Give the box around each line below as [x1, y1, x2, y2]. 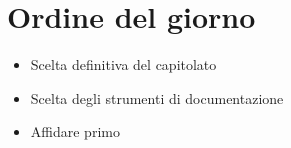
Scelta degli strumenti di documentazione [30, 87, 284, 108]
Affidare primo [30, 121, 120, 142]
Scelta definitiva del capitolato [30, 54, 217, 75]
